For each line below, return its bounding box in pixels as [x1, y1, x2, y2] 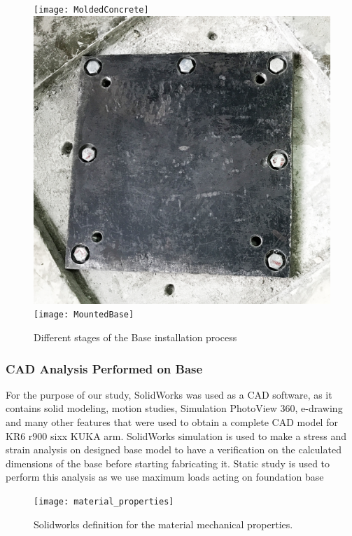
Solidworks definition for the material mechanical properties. [34, 516, 293, 531]
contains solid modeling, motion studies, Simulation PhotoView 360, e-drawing [6, 401, 343, 415]
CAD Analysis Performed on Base [6, 359, 203, 377]
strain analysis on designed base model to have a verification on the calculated [6, 442, 342, 457]
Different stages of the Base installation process [34, 330, 237, 345]
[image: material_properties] [34, 497, 174, 507]
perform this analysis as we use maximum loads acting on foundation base [6, 469, 324, 484]
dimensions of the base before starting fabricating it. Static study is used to [6, 455, 330, 470]
